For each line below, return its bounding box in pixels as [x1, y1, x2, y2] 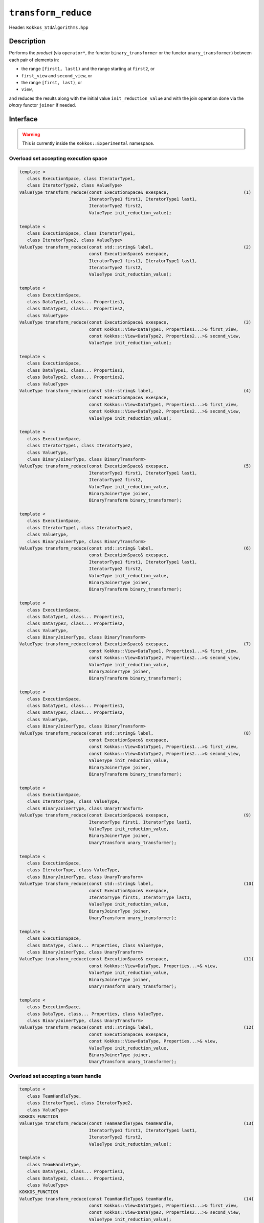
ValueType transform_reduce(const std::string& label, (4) [19, 388, 252, 394]
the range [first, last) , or [21, 80, 83, 86]
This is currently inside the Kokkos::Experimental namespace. [22, 140, 154, 146]
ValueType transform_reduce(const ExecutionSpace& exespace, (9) [19, 813, 252, 818]
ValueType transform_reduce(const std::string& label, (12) [19, 1025, 254, 1030]
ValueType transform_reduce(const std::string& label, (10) [19, 881, 254, 886]
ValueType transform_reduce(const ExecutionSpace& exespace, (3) [19, 319, 252, 325]
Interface [9, 115, 38, 123]
